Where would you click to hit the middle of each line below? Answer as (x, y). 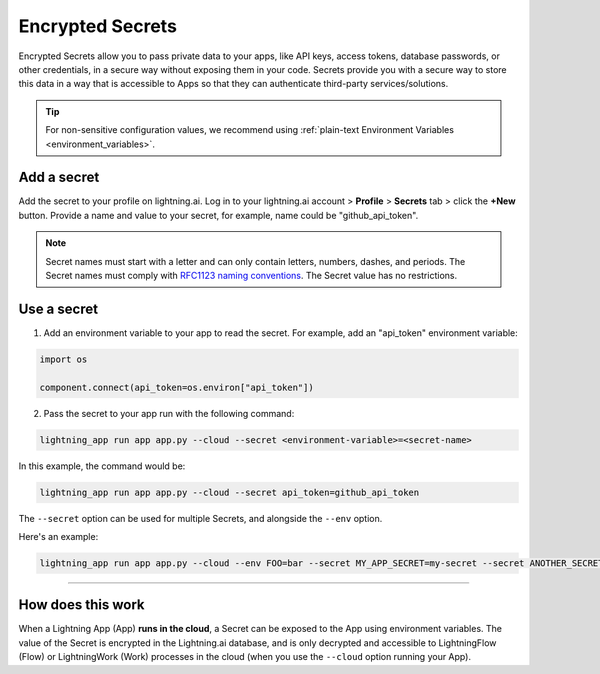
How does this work (81, 605)
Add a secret (59, 177)
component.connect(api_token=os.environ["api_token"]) (176, 387)
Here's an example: (58, 536)
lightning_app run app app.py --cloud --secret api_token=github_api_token (229, 492)
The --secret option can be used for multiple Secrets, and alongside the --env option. (200, 518)
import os (63, 359)
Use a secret (58, 308)
